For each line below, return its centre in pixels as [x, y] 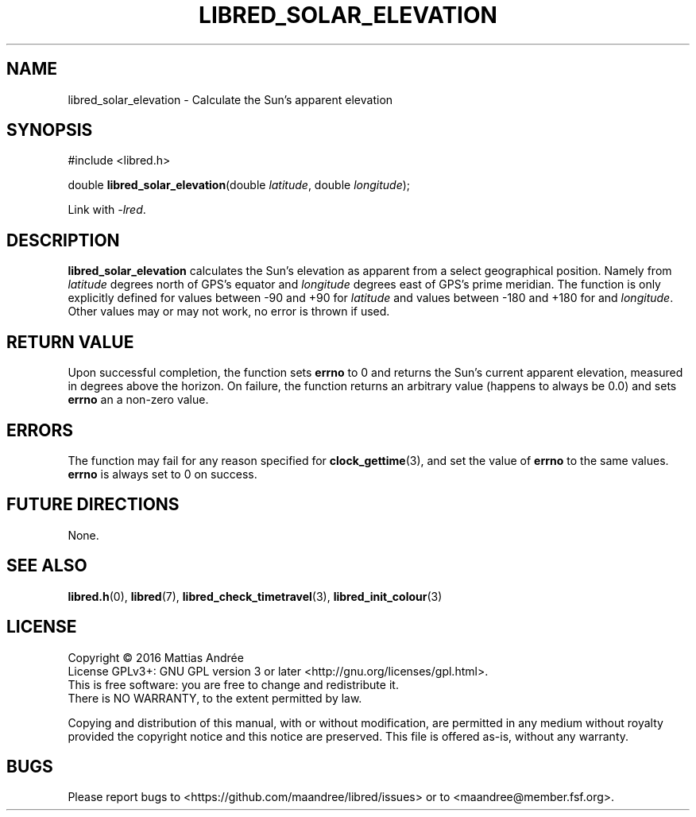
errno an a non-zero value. [138, 400]
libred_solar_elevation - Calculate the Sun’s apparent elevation [230, 99]
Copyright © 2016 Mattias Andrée [156, 657]
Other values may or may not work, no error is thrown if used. [229, 312]
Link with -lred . [107, 210]
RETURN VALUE [70, 342]
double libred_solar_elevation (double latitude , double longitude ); [239, 185]
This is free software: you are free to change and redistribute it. [233, 684]
